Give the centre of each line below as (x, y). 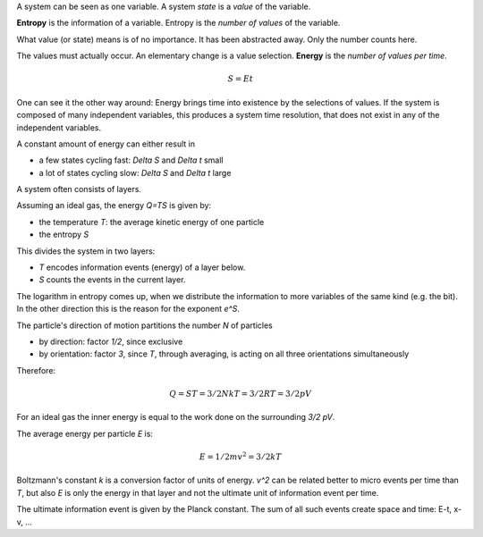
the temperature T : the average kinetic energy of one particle (152, 222)
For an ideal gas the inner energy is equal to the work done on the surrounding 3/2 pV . (176, 417)
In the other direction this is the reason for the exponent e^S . (128, 309)
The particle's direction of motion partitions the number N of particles (144, 325)
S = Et (241, 79)
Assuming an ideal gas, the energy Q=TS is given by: (114, 206)
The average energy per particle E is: (85, 433)
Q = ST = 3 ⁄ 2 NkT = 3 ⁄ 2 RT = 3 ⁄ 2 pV (241, 394)
